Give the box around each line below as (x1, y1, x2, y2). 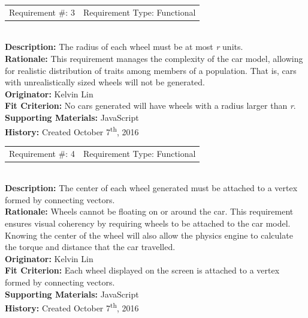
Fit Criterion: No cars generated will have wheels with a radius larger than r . (5, 99, 296, 112)
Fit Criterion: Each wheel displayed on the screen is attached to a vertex (5, 264, 280, 277)
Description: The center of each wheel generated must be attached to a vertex (5, 182, 298, 194)
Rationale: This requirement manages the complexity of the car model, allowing (5, 52, 303, 65)
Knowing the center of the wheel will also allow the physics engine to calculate (5, 228, 293, 241)
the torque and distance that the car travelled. (5, 240, 176, 253)
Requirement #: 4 (9, 147, 75, 159)
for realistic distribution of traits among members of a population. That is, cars (5, 64, 297, 76)
